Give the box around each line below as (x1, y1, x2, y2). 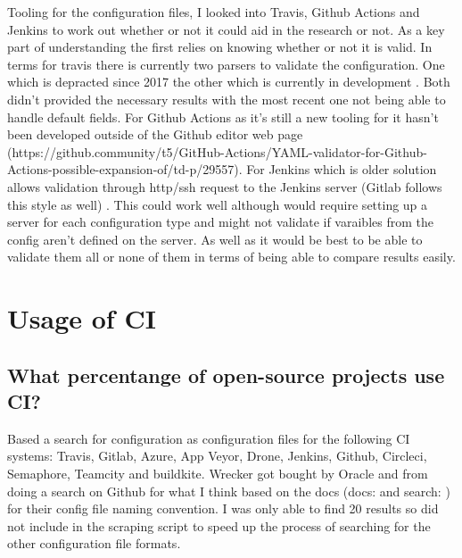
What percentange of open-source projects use (7, 361, 445, 388)
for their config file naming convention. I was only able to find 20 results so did (7, 499, 439, 518)
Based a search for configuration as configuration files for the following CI (7, 429, 410, 447)
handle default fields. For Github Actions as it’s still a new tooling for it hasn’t (7, 107, 439, 126)
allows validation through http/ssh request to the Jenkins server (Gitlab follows (7, 177, 442, 196)
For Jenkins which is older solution (246, 160, 437, 179)
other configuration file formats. (7, 534, 181, 553)
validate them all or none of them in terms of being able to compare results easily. (7, 247, 456, 266)
